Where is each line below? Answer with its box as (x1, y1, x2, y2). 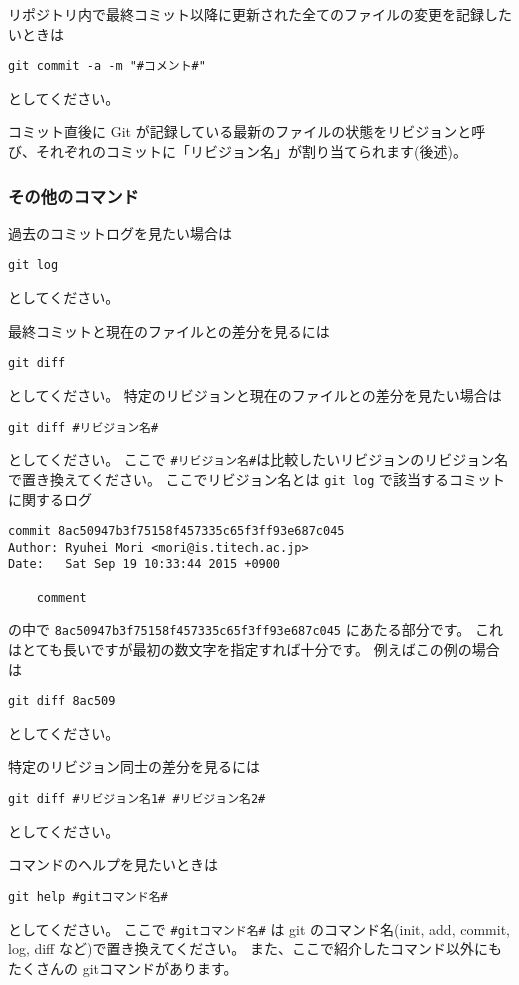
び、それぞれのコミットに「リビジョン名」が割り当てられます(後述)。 (8, 141, 467, 162)
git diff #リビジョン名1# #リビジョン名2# (8, 792, 266, 807)
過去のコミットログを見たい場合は (8, 222, 232, 243)
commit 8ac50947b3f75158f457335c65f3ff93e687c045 (8, 524, 345, 539)
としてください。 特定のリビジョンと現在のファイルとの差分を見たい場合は (8, 384, 502, 405)
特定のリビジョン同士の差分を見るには (8, 756, 260, 777)
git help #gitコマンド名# (8, 889, 168, 904)
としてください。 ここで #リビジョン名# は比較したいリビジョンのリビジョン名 (8, 449, 509, 470)
